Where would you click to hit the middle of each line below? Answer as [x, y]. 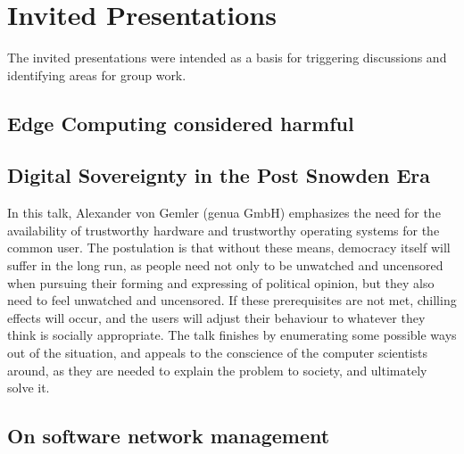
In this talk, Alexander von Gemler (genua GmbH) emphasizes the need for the [224, 213]
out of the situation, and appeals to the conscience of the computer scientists [218, 353]
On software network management [169, 436]
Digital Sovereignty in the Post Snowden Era [219, 175]
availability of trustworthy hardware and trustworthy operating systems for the [224, 230]
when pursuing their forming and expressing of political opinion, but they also [221, 282]
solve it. [29, 388]
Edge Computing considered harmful [181, 123]
